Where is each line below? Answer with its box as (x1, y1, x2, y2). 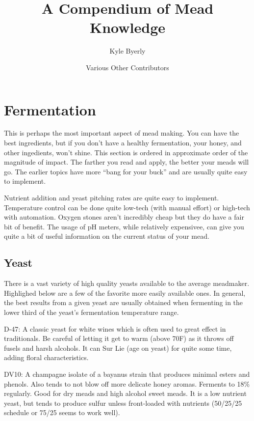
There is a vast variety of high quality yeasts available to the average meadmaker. (4, 278, 250, 288)
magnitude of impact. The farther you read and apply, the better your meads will (4, 157, 249, 167)
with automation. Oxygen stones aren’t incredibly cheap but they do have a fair (4, 212, 244, 222)
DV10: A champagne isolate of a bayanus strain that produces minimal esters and (4, 368, 250, 379)
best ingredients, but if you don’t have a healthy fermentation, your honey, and (4, 138, 242, 148)
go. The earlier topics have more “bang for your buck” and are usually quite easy (4, 166, 248, 176)
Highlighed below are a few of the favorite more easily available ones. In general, (4, 287, 246, 298)
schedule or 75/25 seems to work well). (4, 407, 120, 418)
